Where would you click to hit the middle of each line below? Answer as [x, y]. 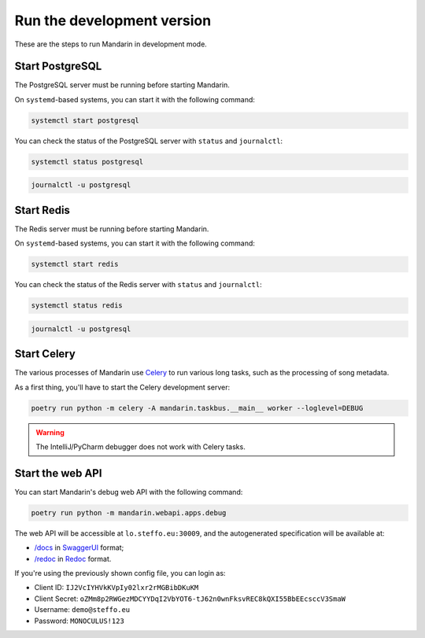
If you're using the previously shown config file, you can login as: [120, 573]
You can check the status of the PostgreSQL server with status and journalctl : [149, 141]
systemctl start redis [75, 264]
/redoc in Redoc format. [73, 559]
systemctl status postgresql [87, 162]
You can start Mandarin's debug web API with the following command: [129, 492]
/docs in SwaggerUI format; [79, 548]
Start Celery [45, 354]
